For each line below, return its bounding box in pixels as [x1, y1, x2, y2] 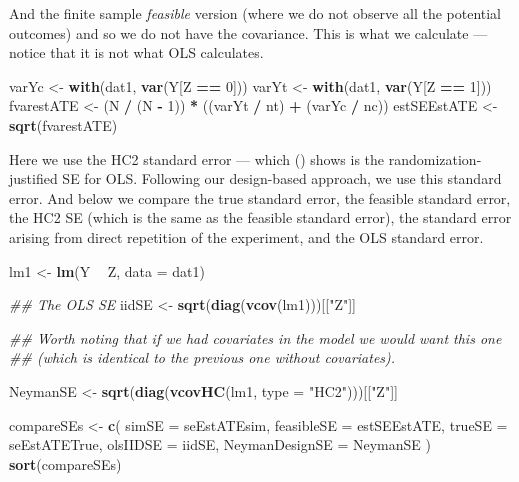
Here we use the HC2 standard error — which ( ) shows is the [9, 148, 385, 169]
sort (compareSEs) [9, 453, 122, 474]
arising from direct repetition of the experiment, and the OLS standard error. [9, 226, 484, 247]
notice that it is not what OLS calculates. [9, 42, 264, 63]
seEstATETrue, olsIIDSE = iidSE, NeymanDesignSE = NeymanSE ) [9, 434, 431, 455]
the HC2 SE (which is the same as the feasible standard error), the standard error [9, 207, 512, 228]
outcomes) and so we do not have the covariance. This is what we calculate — [9, 22, 488, 43]
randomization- [388, 148, 482, 169]
